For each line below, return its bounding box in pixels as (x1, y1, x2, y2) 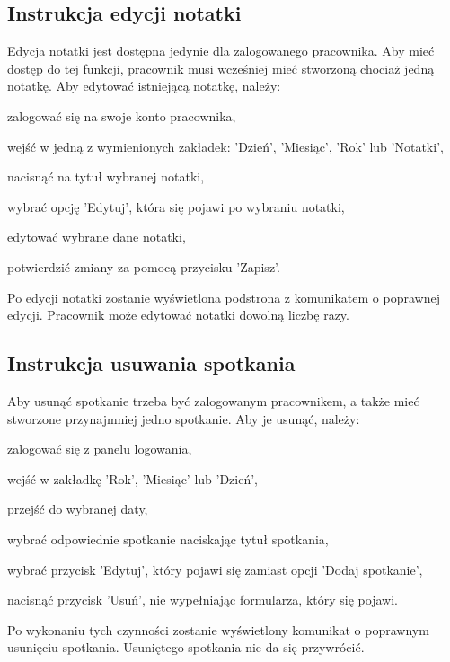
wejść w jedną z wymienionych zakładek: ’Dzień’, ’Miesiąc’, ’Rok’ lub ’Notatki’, (7, 137, 444, 155)
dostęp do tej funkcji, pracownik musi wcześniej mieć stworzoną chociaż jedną (7, 58, 435, 77)
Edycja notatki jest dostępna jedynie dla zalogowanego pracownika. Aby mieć (7, 41, 435, 60)
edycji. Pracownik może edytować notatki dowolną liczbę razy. (7, 305, 349, 324)
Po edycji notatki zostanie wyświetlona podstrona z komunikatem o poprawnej (7, 287, 440, 306)
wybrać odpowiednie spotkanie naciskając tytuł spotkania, (7, 529, 329, 548)
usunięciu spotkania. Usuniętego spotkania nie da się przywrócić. (7, 638, 365, 657)
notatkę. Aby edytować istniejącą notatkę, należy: (7, 76, 281, 95)
